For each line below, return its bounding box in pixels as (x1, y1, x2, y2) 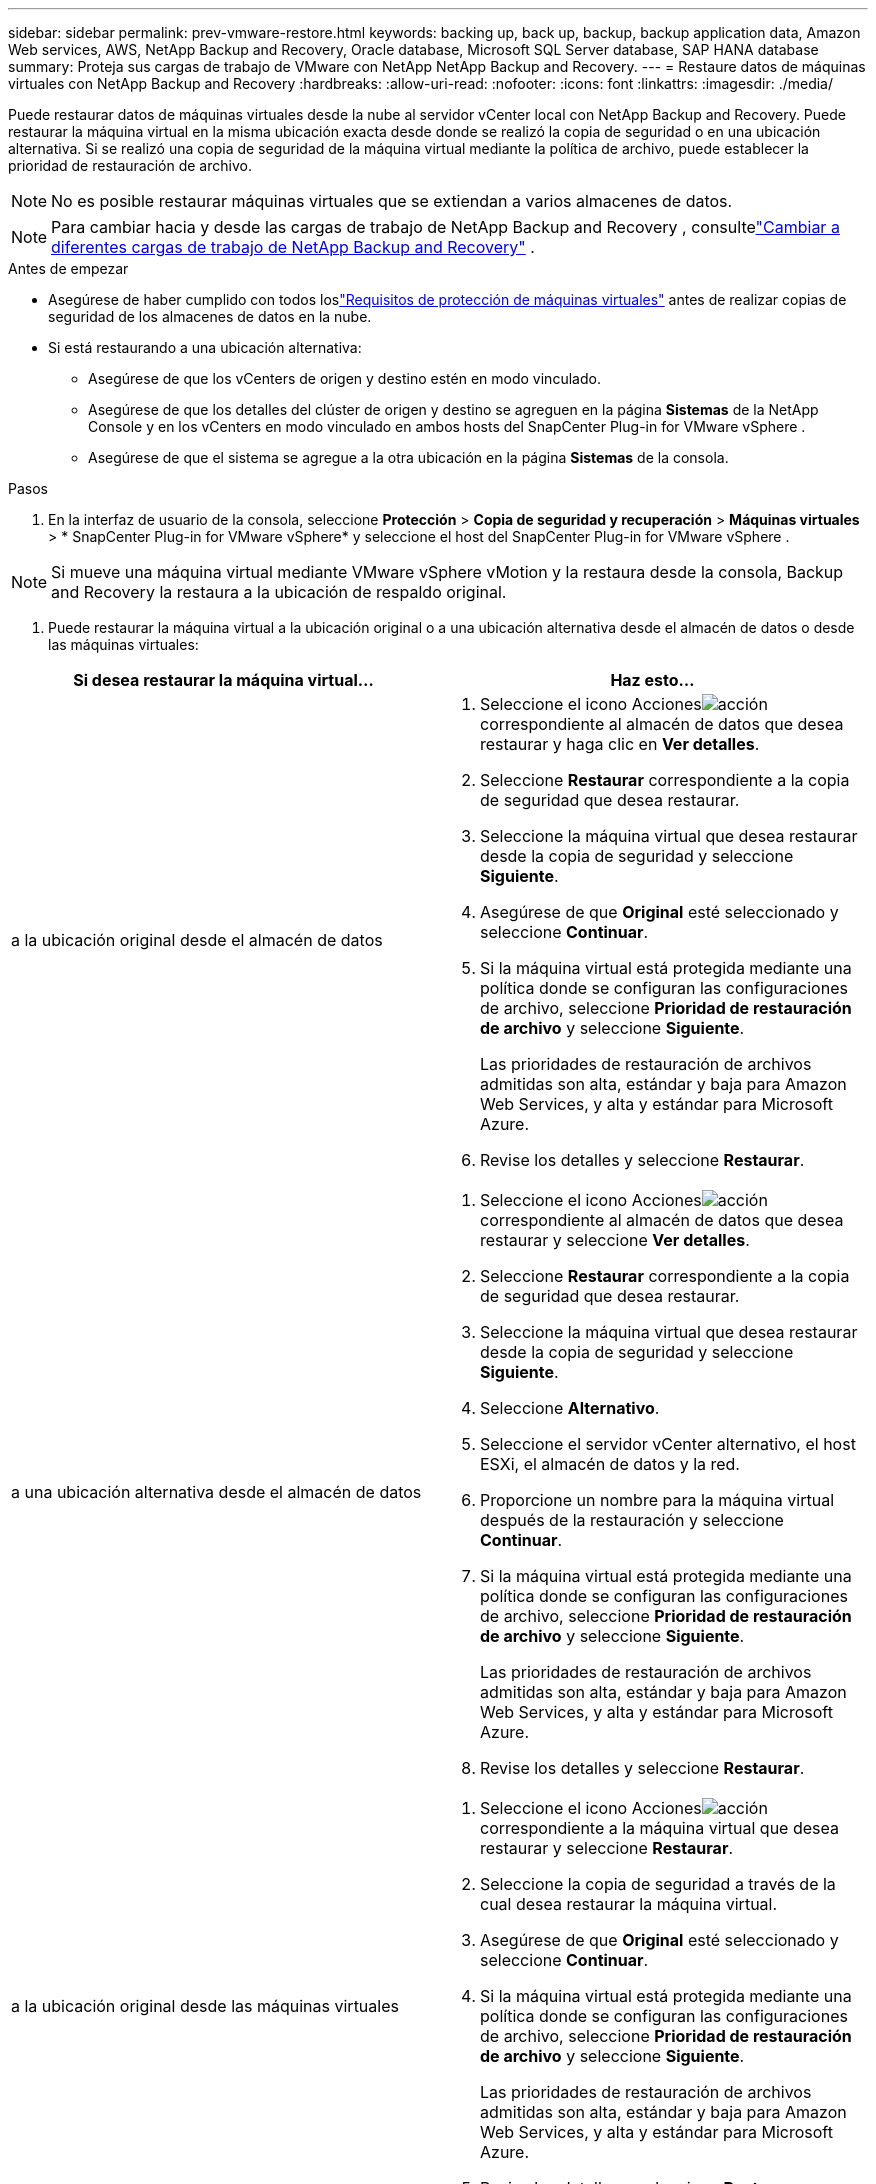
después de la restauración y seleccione (480, 1510, 784, 1530)
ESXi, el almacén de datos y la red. (480, 1454, 740, 1474)
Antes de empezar (8, 260, 129, 277)
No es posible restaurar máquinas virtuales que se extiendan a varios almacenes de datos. (51, 191, 733, 211)
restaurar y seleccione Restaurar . (480, 1838, 734, 1858)
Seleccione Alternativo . (480, 1398, 660, 1418)
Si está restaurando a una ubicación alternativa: (48, 339, 362, 356)
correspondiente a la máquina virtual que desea (480, 1818, 839, 1838)
